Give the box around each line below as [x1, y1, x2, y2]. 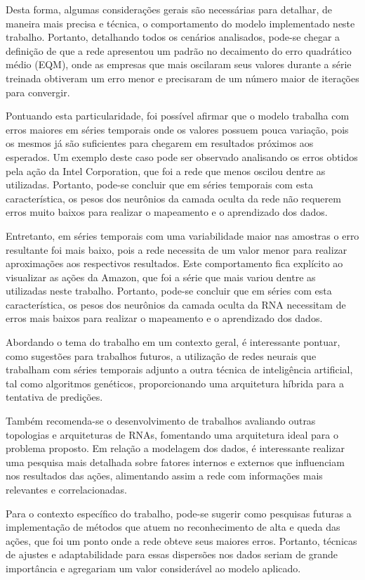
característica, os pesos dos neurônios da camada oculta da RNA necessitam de [6, 297, 346, 311]
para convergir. [6, 84, 70, 99]
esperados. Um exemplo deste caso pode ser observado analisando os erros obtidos [6, 149, 358, 164]
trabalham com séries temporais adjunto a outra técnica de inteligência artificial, [6, 362, 353, 377]
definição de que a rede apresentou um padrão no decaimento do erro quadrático [6, 43, 352, 58]
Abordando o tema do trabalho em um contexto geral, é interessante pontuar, [6, 335, 340, 349]
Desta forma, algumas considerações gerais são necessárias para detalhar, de [6, 2, 333, 16]
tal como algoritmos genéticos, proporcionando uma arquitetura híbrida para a [6, 375, 344, 390]
